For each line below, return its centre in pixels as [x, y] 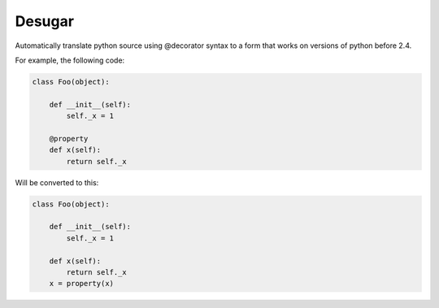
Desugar [45, 21]
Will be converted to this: [57, 182]
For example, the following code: [70, 60]
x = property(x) [81, 284]
